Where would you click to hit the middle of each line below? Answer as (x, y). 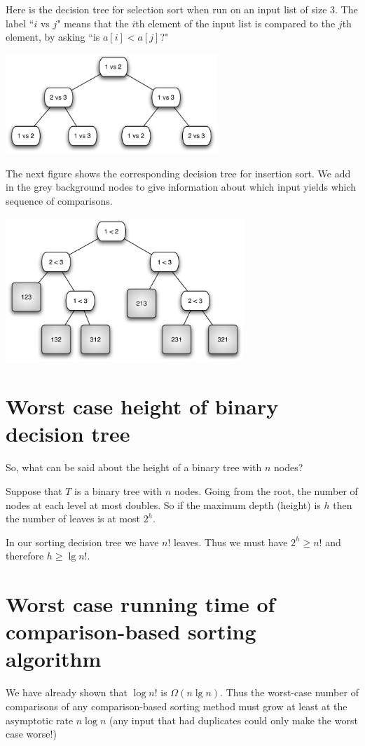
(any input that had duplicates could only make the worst (233, 720)
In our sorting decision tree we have (82, 542)
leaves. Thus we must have (231, 542)
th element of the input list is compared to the (235, 23)
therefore (25, 556)
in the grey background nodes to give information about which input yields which (181, 187)
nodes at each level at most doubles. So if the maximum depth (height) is (163, 504)
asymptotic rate (40, 720)
